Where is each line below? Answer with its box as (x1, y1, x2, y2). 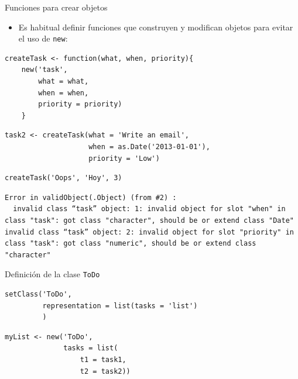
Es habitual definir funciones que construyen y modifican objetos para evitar (18, 20, 293, 33)
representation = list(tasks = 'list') (42, 301, 198, 310)
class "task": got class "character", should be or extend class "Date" (5, 216, 294, 225)
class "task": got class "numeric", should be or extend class (5, 239, 256, 248)
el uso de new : (18, 32, 68, 44)
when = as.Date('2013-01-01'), (88, 143, 210, 151)
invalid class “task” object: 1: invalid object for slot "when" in (13, 205, 286, 213)
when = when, (38, 88, 89, 97)
